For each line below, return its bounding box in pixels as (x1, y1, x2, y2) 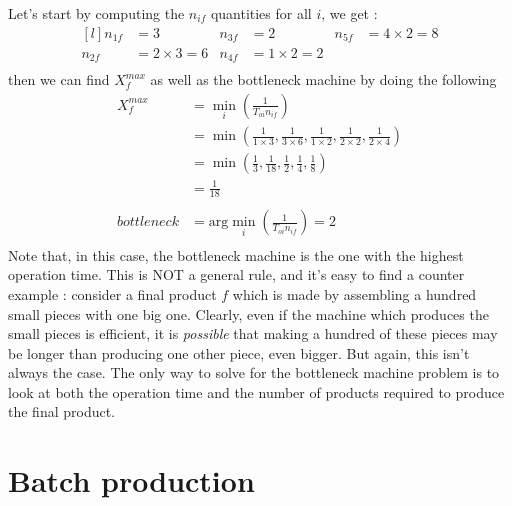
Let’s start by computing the (8, 3, 185, 23)
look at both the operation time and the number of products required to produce (8, 381, 505, 402)
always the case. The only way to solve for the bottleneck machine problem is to (8, 362, 500, 383)
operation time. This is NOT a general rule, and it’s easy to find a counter (8, 264, 465, 285)
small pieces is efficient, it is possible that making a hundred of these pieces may (8, 323, 498, 344)
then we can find (8, 69, 110, 90)
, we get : (321, 3, 378, 23)
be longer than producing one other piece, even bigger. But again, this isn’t (8, 342, 470, 363)
